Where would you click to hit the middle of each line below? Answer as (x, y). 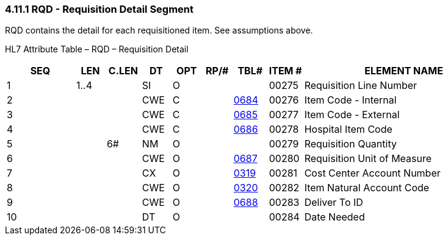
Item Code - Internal (350, 100)
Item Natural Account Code (367, 188)
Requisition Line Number (361, 86)
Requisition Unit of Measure (368, 159)
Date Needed (334, 217)
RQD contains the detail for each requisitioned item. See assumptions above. (159, 30)
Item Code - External (352, 115)
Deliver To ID (334, 203)
